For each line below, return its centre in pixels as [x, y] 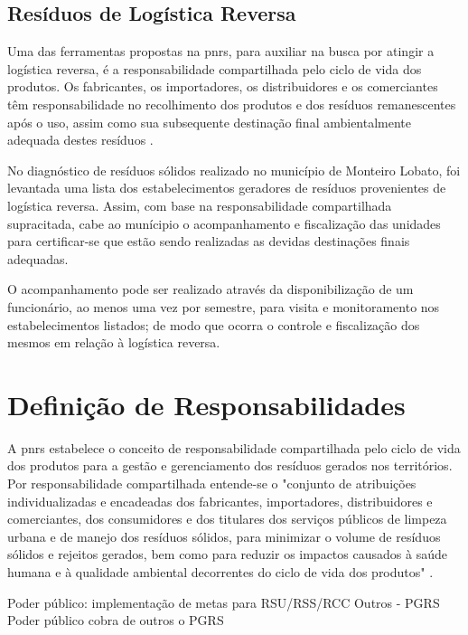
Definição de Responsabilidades [206, 404]
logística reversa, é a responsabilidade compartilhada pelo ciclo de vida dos [215, 68]
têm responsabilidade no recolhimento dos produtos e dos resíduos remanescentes [232, 104]
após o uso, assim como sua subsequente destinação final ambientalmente [210, 122]
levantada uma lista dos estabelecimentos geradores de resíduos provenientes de [227, 188]
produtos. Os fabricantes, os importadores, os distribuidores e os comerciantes [223, 86]
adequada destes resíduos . [80, 140]
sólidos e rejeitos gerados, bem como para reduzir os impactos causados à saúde [227, 554]
